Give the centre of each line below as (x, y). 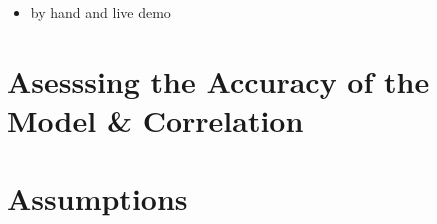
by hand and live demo (100, 12)
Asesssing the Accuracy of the (218, 80)
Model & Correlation (155, 119)
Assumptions (97, 198)
